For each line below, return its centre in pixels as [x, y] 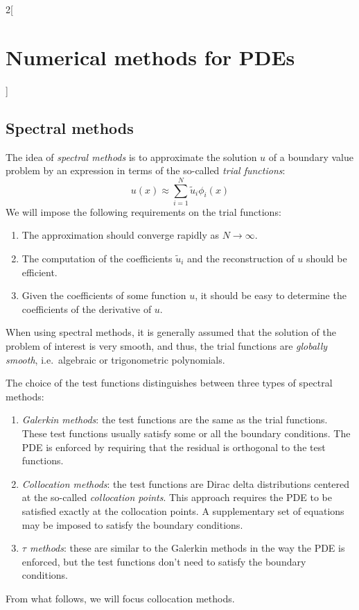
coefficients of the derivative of [87, 308]
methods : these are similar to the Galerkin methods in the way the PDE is [187, 548]
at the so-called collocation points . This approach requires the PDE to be [177, 497]
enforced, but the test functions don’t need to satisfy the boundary [164, 561]
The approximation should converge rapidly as [120, 235]
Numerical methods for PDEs [150, 57]
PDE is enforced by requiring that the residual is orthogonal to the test [174, 447]
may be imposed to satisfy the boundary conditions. [132, 524]
